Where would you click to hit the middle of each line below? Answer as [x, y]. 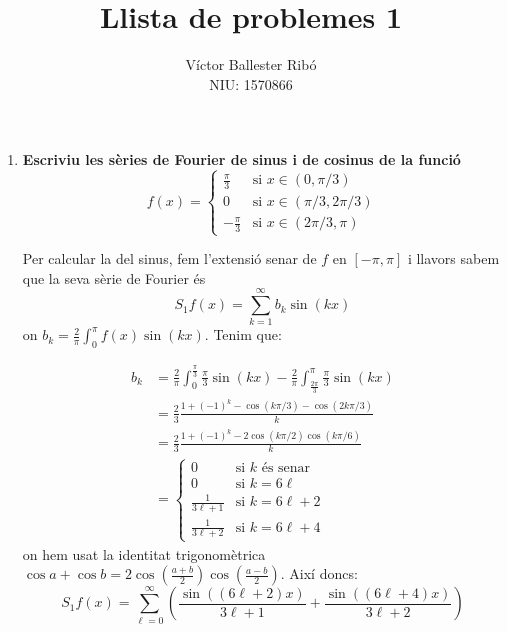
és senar [286, 467]
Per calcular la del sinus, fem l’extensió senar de [169, 258]
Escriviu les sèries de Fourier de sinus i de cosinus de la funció [241, 159]
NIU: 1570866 [251, 83]
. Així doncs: [319, 573]
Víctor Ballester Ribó [251, 64]
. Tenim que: [243, 334]
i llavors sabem [453, 258]
